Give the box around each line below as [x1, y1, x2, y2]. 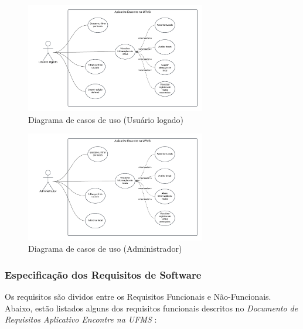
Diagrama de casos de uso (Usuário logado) [28, 113, 184, 125]
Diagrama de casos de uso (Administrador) [28, 242, 182, 255]
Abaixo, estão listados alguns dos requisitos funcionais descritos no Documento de [5, 301, 298, 314]
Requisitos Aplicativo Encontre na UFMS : [5, 313, 157, 325]
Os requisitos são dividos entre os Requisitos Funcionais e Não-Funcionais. [5, 290, 271, 303]
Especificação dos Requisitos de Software [5, 267, 202, 282]
